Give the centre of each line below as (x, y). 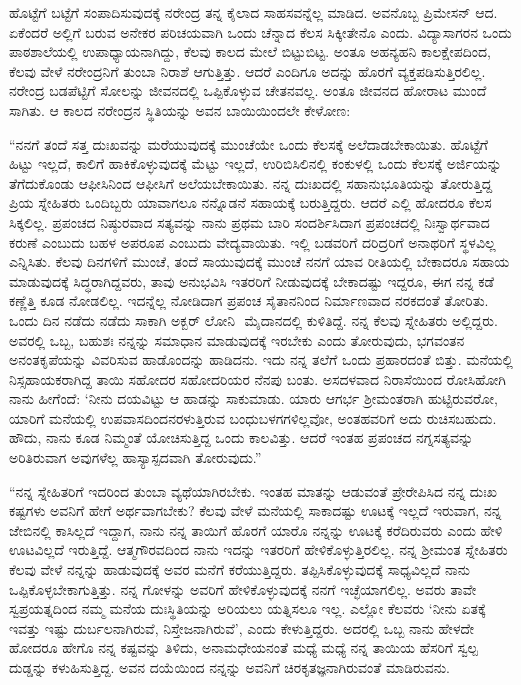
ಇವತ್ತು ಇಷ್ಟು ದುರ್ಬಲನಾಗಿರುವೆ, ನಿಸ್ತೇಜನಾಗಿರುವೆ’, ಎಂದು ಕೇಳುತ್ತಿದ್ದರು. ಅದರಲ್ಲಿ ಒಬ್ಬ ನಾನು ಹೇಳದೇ (242, 627)
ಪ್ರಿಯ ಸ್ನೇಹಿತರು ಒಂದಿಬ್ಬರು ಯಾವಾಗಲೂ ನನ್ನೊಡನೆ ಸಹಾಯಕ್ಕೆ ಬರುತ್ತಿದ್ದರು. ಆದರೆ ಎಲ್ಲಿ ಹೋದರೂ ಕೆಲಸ (250, 202)
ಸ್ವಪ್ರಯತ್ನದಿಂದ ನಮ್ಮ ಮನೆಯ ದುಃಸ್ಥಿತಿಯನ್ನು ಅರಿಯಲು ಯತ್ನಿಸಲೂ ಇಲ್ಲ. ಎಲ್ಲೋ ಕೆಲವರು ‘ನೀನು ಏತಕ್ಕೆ (247, 608)
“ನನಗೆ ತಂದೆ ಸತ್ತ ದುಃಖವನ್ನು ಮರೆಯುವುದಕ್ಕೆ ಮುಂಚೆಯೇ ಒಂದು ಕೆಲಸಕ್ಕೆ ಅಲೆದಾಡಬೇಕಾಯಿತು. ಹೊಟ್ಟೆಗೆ (248, 143)
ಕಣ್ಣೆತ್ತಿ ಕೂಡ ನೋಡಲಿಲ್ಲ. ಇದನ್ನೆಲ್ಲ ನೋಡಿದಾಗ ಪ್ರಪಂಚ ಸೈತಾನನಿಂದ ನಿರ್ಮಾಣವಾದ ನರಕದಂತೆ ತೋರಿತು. (249, 300)
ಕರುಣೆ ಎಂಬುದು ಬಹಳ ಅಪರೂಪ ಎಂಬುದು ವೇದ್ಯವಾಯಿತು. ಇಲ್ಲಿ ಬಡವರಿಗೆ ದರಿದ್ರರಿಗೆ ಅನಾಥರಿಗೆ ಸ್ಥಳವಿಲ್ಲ (252, 241)
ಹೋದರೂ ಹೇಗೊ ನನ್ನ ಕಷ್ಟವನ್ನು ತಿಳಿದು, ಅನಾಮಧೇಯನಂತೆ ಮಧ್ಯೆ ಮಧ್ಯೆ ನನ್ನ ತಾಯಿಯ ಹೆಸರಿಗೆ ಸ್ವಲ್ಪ (243, 647)
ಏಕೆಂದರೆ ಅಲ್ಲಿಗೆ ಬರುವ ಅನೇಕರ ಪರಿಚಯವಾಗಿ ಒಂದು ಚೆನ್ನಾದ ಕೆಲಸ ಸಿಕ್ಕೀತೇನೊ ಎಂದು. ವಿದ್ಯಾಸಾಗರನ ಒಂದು (260, 31)
